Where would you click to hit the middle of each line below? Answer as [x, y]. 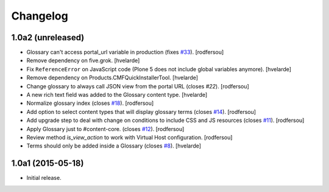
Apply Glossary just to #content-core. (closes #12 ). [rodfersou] [105, 129]
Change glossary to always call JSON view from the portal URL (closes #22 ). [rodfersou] [138, 86]
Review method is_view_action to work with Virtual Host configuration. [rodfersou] [129, 137]
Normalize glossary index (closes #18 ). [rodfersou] [90, 103]
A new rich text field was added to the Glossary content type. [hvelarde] [117, 95]
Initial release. [44, 178]
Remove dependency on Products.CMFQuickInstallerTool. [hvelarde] [112, 78]
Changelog [40, 16]
